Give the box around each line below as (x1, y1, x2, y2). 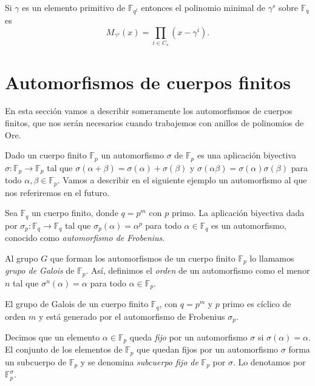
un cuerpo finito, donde (32, 206, 118, 219)
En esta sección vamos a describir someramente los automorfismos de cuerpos (5, 104, 293, 117)
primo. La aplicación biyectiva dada (171, 206, 305, 219)
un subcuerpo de (5, 355, 67, 368)
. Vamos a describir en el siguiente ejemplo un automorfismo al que (57, 174, 307, 186)
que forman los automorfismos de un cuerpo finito (50, 251, 235, 264)
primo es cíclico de (222, 297, 291, 310)
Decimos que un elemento (5, 330, 100, 343)
